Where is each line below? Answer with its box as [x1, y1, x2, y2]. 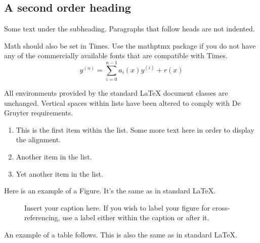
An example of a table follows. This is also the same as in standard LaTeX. [4, 229, 237, 240]
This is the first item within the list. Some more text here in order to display [16, 124, 254, 135]
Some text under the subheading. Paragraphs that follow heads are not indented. [4, 23, 255, 34]
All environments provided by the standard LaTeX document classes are [4, 88, 228, 98]
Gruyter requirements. [4, 107, 73, 118]
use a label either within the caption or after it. [62, 212, 209, 223]
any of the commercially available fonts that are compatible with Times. [4, 50, 228, 61]
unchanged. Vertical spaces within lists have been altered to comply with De [4, 97, 241, 108]
